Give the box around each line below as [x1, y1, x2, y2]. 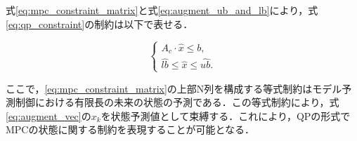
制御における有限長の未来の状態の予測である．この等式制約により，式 [15, 95, 339, 109]
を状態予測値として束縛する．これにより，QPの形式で [100, 108, 351, 123]
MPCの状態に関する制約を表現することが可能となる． [6, 122, 255, 137]
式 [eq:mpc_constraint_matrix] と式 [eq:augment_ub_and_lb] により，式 [6, 3, 318, 17]
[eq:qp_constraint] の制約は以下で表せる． [6, 16, 193, 31]
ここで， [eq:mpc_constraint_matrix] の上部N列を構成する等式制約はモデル [6, 81, 342, 95]
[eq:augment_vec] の [6, 108, 91, 123]
